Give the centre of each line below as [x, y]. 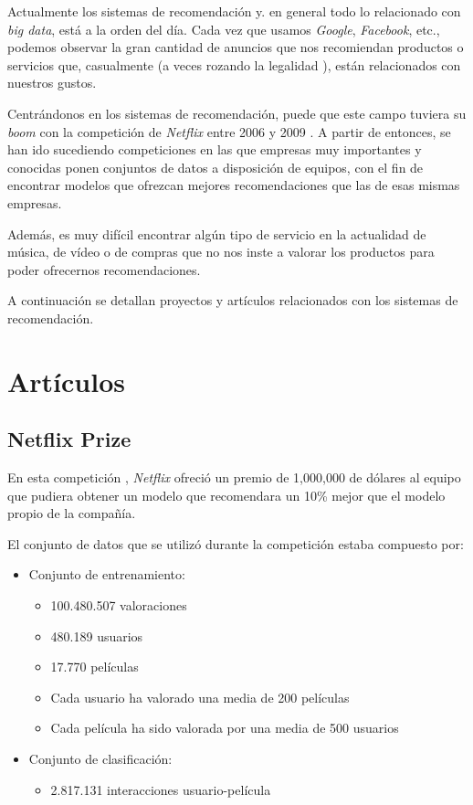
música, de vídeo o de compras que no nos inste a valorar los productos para [221, 252]
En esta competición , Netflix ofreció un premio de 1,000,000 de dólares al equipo [234, 477]
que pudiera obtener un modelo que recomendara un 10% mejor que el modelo [226, 495]
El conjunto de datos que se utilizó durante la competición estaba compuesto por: [236, 543]
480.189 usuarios [97, 636]
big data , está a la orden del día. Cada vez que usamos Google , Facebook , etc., [224, 29]
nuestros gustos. [52, 83]
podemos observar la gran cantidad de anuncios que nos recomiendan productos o [236, 47]
